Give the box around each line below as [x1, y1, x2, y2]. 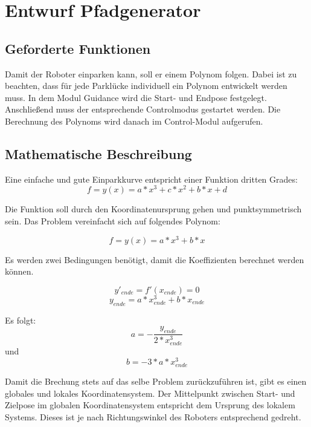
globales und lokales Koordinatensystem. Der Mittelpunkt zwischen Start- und [5, 386, 295, 399]
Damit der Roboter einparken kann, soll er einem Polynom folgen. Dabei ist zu [5, 67, 297, 80]
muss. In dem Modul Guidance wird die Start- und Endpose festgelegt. [5, 91, 267, 103]
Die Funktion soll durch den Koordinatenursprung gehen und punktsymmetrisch [5, 203, 302, 215]
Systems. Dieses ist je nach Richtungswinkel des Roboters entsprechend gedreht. [5, 410, 301, 423]
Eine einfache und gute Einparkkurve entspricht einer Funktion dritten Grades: [5, 172, 298, 185]
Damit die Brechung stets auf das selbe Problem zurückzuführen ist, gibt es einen [5, 375, 307, 388]
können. [5, 265, 34, 278]
